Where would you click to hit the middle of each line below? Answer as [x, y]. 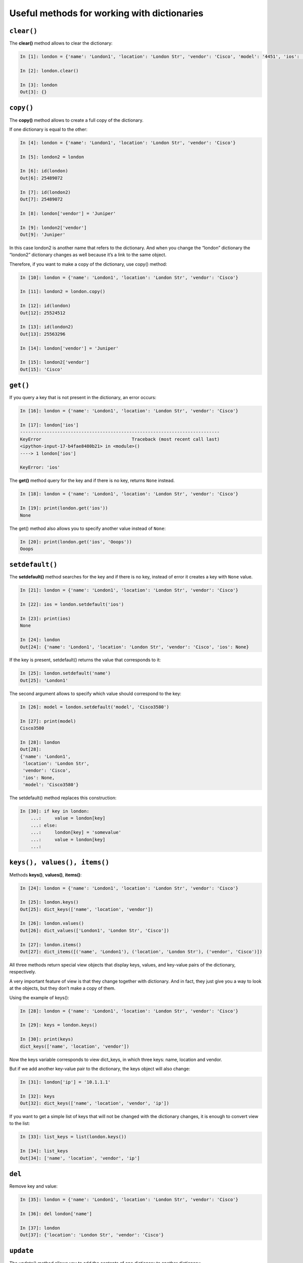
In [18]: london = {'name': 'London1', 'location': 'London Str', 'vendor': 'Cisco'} [129, 494]
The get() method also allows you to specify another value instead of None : [88, 528]
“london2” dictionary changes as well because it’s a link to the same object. [88, 255]
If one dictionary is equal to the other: [48, 129]
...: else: [44, 825]
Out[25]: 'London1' [44, 680]
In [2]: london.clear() [49, 70]
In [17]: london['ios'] [49, 425]
